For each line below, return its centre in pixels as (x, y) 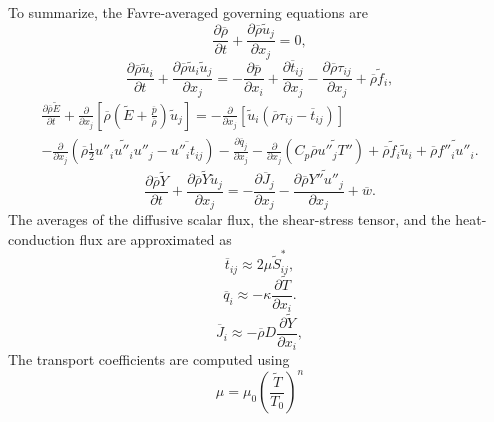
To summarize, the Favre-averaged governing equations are (188, 12)
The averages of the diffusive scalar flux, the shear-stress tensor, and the (229, 219)
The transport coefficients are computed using (149, 359)
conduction (41, 238)
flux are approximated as (155, 238)
